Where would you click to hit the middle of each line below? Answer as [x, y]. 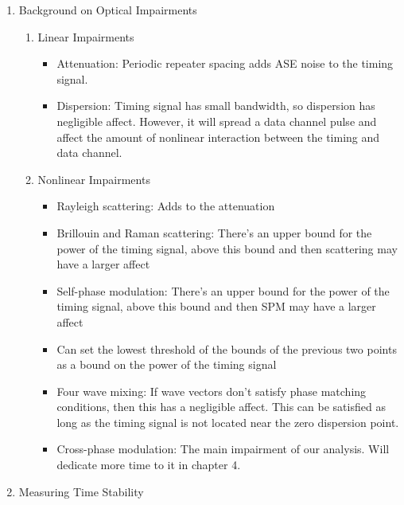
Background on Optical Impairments [108, 10]
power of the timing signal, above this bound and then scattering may [227, 248]
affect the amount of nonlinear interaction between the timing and [218, 137]
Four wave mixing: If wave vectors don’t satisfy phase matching [212, 391]
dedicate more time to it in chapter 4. [149, 465]
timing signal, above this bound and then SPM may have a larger [216, 306]
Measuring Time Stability [81, 491]
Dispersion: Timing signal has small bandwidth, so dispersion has [216, 106]
